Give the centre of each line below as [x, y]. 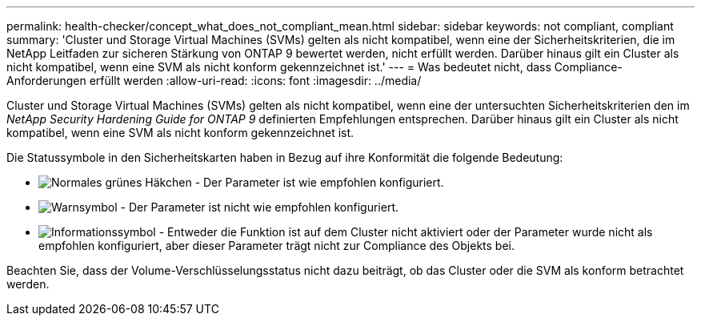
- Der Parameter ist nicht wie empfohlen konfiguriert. [259, 207]
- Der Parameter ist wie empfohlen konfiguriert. [319, 182]
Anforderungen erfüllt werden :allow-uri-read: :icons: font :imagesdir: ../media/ [214, 80]
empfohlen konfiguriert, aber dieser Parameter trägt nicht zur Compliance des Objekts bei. [276, 246]
